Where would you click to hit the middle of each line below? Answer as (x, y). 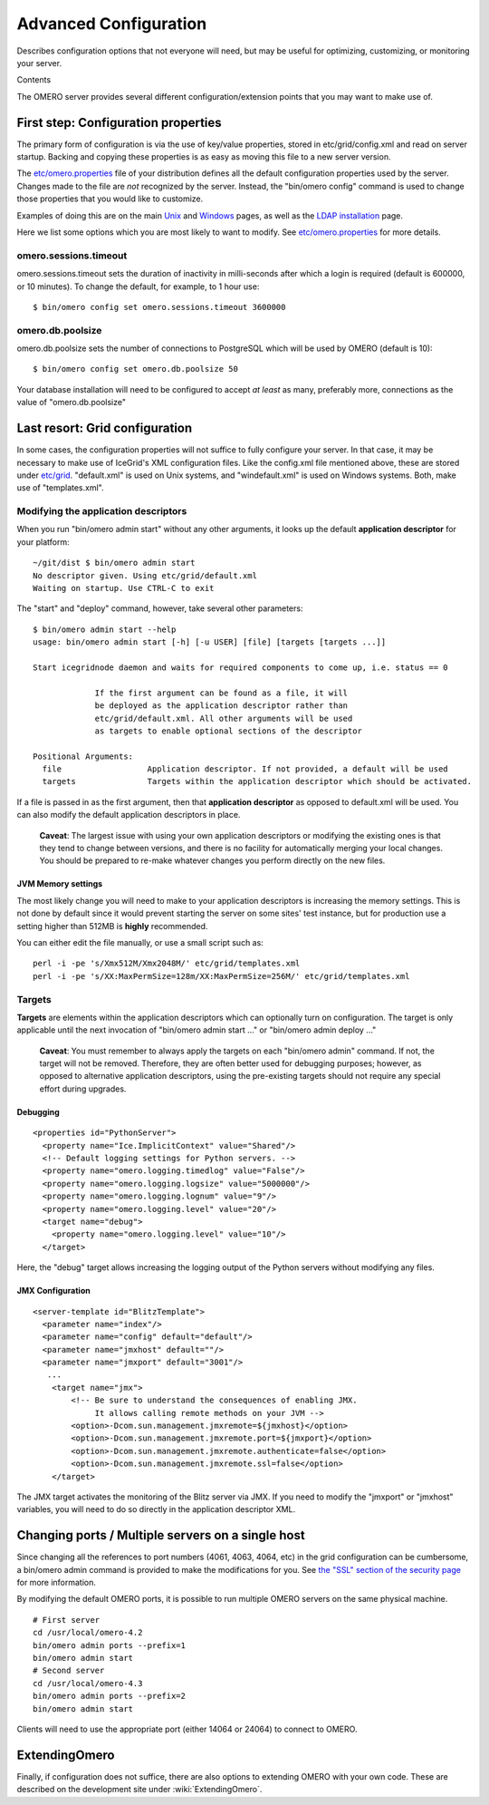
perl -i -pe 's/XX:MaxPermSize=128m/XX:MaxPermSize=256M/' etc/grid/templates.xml (221, 976)
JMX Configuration (53, 1291)
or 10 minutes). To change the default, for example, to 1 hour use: (138, 286)
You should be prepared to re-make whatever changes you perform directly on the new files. (212, 860)
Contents (34, 80)
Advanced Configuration (112, 24)
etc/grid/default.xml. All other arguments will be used (224, 718)
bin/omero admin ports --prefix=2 (109, 1696)
